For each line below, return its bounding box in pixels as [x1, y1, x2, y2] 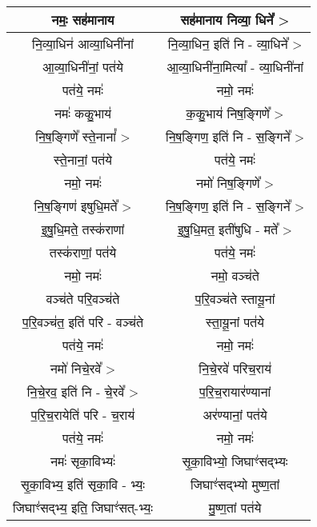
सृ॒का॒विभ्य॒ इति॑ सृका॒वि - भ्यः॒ [21, 475, 145, 494]
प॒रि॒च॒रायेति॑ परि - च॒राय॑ [30, 405, 135, 425]
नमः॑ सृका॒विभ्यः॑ [50, 452, 115, 471]
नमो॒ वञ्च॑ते [211, 266, 259, 285]
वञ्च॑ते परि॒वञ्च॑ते [46, 289, 120, 309]
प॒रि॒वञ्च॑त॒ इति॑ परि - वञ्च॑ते [22, 313, 143, 332]
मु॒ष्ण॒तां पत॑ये [208, 498, 262, 517]
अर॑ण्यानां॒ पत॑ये [203, 405, 267, 425]
